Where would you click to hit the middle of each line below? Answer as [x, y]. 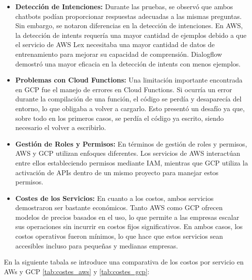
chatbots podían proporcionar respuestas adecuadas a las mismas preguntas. [128, 16]
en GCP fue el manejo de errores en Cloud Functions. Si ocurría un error [124, 89]
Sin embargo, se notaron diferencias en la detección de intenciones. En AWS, [129, 25]
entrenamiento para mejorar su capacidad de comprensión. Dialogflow [119, 54]
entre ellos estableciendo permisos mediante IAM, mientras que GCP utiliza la [132, 162]
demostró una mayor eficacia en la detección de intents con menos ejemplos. [128, 63]
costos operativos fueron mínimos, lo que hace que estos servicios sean [119, 236]
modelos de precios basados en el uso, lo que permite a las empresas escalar [127, 217]
